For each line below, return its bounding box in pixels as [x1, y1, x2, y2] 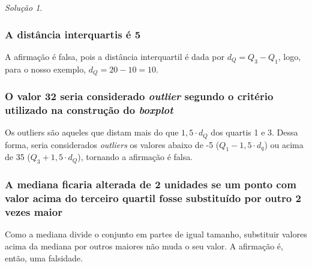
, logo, [278, 50, 301, 62]
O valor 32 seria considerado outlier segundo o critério [5, 88, 274, 103]
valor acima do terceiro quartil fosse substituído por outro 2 [5, 191, 301, 206]
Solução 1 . [5, 1, 43, 13]
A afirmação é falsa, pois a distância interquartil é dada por [5, 50, 224, 62]
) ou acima [264, 138, 304, 150]
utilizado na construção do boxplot [5, 102, 173, 117]
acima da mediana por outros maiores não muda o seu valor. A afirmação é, [5, 239, 283, 252]
